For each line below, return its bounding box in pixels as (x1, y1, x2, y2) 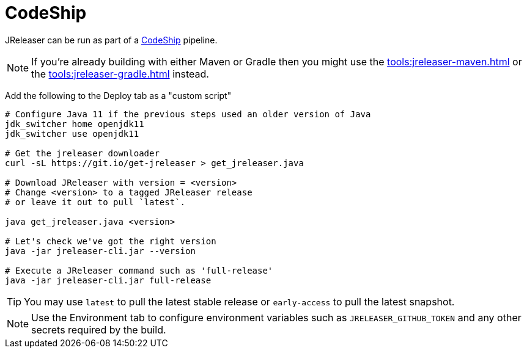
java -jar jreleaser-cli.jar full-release (5, 275, 212, 285)
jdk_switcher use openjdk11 (5, 128, 139, 139)
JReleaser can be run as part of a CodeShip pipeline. (5, 34, 218, 45)
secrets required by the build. (31, 323, 166, 336)
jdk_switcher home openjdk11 (5, 118, 144, 129)
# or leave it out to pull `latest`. (5, 197, 186, 207)
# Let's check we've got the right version (5, 236, 216, 246)
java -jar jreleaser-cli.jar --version (5, 246, 196, 256)
